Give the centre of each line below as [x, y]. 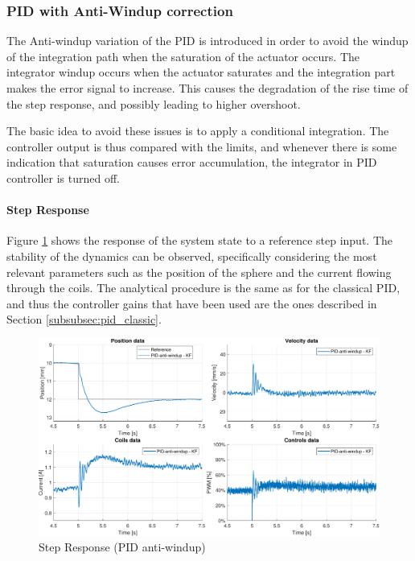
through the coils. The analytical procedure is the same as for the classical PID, [203, 288]
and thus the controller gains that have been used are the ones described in [192, 303]
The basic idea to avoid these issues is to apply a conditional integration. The [198, 131]
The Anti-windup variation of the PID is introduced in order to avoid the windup [207, 41]
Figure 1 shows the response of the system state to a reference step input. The [200, 240]
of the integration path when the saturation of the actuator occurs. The [183, 56]
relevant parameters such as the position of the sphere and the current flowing [199, 272]
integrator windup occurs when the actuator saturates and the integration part [201, 72]
